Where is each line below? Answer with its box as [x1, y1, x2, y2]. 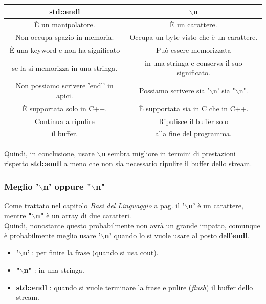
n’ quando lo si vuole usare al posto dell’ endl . [104, 230, 250, 240]
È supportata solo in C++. [22, 103, 107, 113]
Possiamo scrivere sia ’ [139, 85, 210, 96]
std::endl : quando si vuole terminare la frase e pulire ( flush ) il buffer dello [16, 281, 253, 292]
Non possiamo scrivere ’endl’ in [15, 80, 114, 91]
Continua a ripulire [34, 115, 95, 126]
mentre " [4, 210, 32, 220]
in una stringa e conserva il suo [145, 57, 242, 68]
